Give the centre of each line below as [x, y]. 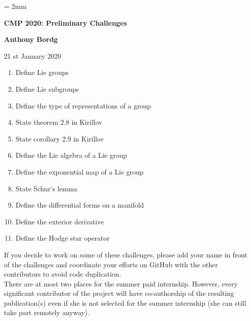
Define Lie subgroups [47, 89]
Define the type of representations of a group [83, 105]
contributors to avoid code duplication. [63, 274]
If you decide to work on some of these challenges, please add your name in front [126, 254]
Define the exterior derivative [60, 221]
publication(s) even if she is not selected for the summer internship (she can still [125, 303]
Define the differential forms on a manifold [80, 205]
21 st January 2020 [33, 55]
